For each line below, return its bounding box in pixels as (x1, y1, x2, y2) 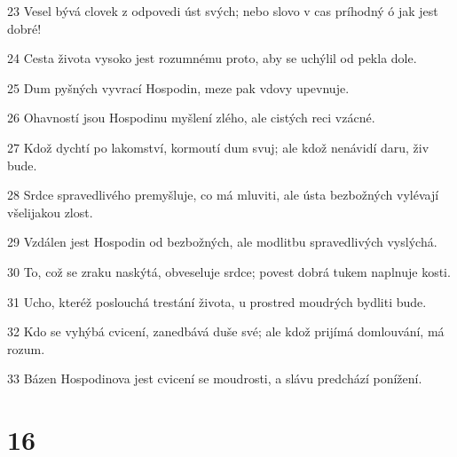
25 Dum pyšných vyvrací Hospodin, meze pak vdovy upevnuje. (7, 78, 350, 97)
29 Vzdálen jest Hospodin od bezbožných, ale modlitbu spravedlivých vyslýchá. (7, 232, 437, 251)
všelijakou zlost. (7, 202, 93, 221)
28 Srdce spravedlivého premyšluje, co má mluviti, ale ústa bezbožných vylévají (7, 185, 439, 204)
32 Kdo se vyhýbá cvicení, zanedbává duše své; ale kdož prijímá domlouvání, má (7, 322, 445, 341)
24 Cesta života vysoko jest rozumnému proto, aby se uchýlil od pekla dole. (7, 49, 417, 67)
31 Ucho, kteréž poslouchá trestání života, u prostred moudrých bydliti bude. (7, 292, 427, 311)
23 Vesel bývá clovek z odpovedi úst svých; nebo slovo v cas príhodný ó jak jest (7, 2, 438, 20)
